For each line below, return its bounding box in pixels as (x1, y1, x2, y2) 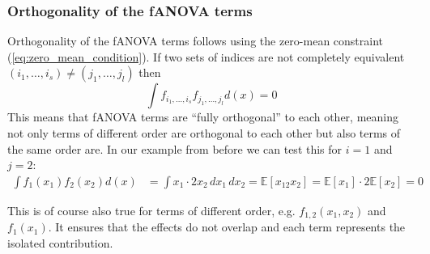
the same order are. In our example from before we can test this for (7, 140, 343, 157)
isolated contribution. (7, 234, 113, 251)
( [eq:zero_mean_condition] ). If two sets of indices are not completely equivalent (7, 48, 405, 65)
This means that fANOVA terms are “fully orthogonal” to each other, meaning (7, 108, 398, 125)
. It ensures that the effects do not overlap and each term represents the (48, 218, 406, 235)
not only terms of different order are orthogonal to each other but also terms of (7, 125, 401, 141)
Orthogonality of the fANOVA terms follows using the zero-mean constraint (7, 32, 384, 49)
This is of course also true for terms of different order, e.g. (7, 201, 296, 218)
